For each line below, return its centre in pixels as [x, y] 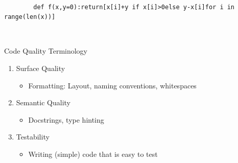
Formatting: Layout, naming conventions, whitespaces [112, 85]
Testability [33, 137]
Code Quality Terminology [46, 51]
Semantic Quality [43, 102]
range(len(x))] [30, 17]
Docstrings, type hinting [66, 119]
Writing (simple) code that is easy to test [93, 154]
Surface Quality [41, 68]
